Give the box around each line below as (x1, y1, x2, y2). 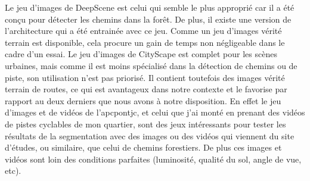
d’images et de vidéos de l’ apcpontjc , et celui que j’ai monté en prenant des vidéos (5, 106, 305, 118)
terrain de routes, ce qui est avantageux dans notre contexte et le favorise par (5, 83, 287, 95)
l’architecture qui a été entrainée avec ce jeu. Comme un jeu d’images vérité (5, 24, 282, 37)
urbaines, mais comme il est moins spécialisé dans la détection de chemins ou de (5, 59, 297, 71)
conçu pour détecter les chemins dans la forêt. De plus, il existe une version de (5, 13, 292, 25)
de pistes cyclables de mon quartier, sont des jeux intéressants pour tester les (5, 117, 286, 130)
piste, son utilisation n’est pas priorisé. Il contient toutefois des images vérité (5, 71, 285, 83)
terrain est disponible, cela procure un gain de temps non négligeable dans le (5, 36, 285, 48)
